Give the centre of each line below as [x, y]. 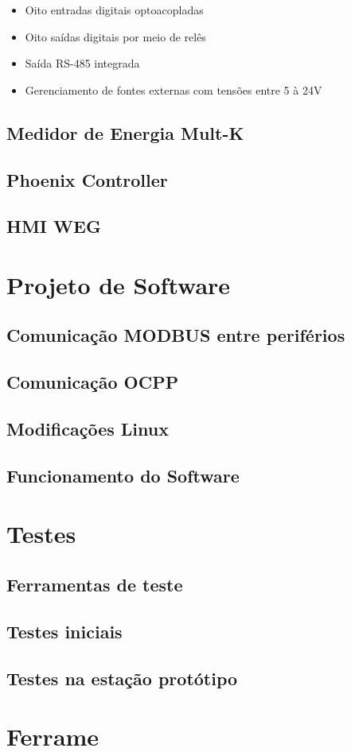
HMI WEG [54, 226]
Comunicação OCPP [93, 382]
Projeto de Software [119, 284]
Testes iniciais [64, 631]
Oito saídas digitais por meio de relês [115, 36]
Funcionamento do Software [123, 475]
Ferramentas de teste [95, 584]
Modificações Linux [88, 429]
